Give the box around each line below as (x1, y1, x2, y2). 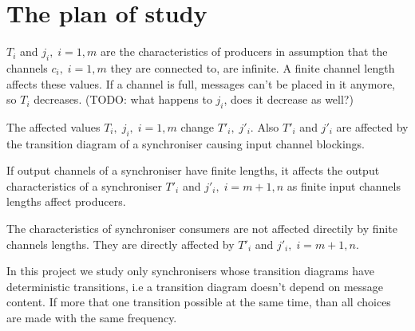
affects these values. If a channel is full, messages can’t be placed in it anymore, (6, 75, 396, 92)
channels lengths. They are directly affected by (6, 235, 235, 252)
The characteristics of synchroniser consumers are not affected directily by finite (6, 220, 397, 237)
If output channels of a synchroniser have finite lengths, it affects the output (6, 162, 380, 179)
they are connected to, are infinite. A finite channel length (110, 59, 395, 76)
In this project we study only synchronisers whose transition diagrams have (6, 262, 374, 279)
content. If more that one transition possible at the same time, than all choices (6, 294, 391, 310)
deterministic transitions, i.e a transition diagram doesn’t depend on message (6, 278, 384, 294)
